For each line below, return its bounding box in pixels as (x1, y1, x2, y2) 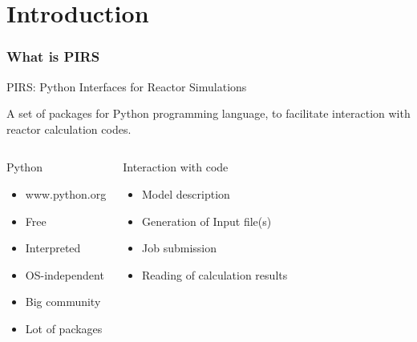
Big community (25, 293, 101, 310)
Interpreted (25, 239, 81, 256)
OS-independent (25, 266, 104, 283)
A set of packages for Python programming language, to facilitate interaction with (6, 105, 411, 122)
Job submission (142, 239, 217, 256)
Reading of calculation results (142, 266, 288, 283)
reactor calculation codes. (6, 120, 132, 137)
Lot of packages (25, 320, 103, 336)
